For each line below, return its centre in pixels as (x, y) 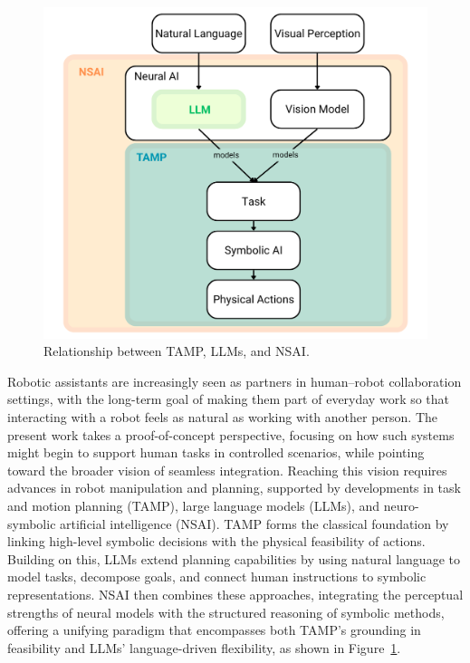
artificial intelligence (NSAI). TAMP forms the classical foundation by (254, 523)
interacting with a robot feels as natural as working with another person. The (223, 416)
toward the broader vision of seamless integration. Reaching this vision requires (227, 470)
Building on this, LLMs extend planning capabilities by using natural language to (234, 558)
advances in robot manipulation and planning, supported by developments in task (234, 488)
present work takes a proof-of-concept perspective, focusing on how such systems (231, 434)
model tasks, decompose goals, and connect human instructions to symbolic (217, 577)
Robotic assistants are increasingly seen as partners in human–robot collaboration (235, 381)
